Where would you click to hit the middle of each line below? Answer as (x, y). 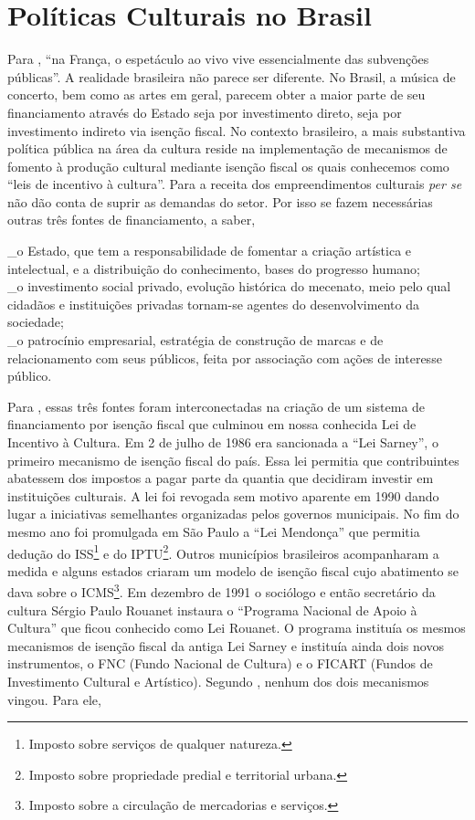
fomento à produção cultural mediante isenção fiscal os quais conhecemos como (228, 166)
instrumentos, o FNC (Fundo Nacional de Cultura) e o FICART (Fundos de (220, 663)
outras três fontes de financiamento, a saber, (132, 220)
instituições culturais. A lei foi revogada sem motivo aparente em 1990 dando (223, 495)
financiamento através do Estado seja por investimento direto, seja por (205, 112)
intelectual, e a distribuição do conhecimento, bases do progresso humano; (214, 268)
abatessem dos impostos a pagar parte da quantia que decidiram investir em (221, 478)
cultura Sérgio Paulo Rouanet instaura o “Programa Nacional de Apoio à (212, 610)
